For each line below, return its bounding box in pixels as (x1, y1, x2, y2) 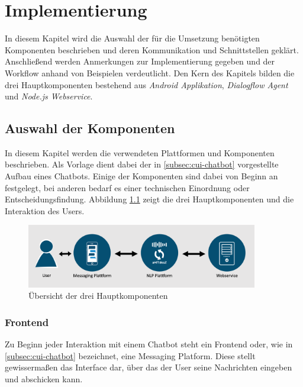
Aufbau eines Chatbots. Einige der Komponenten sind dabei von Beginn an (5, 170, 278, 182)
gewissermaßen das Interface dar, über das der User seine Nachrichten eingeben (5, 361, 292, 373)
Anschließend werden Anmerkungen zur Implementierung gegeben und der (5, 55, 275, 67)
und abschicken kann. (5, 372, 83, 385)
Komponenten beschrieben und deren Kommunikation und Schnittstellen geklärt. (5, 43, 299, 56)
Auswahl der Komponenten (5, 119, 175, 137)
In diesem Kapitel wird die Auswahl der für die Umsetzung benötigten (5, 32, 260, 44)
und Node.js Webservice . (5, 90, 93, 102)
